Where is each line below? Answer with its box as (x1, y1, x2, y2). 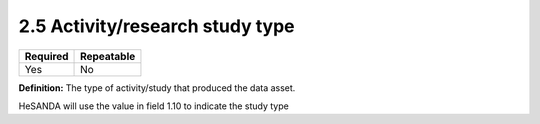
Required (24, 49, 69, 63)
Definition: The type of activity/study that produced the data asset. (18, 81, 296, 94)
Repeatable (80, 49, 136, 63)
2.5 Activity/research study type (18, 15, 295, 37)
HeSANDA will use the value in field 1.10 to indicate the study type (18, 100, 289, 112)
